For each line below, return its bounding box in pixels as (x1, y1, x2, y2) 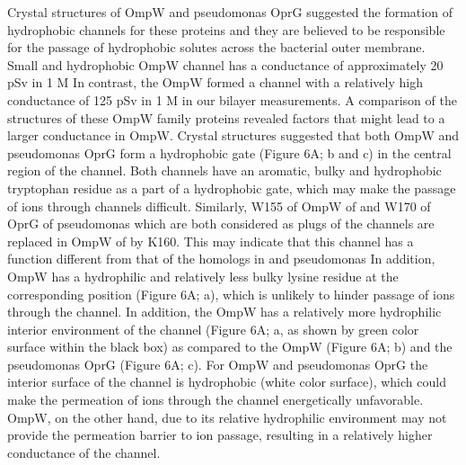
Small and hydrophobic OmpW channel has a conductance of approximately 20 (7, 55, 444, 74)
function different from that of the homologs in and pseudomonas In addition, (7, 249, 435, 268)
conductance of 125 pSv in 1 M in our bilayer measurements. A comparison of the (7, 90, 457, 109)
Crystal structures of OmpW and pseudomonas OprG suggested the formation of (7, 3, 453, 21)
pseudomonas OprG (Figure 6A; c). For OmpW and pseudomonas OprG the (7, 354, 428, 373)
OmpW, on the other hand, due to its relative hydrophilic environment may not (7, 407, 447, 426)
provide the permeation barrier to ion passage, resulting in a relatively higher (7, 425, 433, 444)
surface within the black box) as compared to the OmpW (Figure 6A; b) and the (7, 337, 453, 356)
